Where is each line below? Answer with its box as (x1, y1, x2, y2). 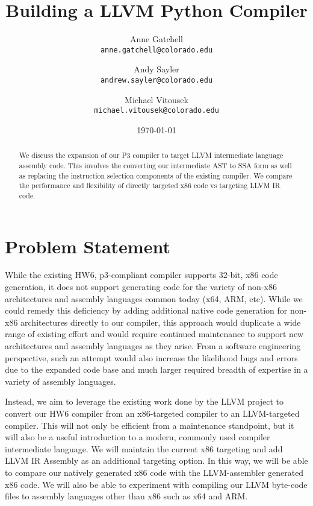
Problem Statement (5, 233, 170, 258)
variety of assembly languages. (5, 375, 116, 387)
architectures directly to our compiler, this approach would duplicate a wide (20, 315, 301, 328)
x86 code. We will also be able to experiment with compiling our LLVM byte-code (5, 478, 308, 490)
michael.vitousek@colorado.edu (94, 106, 219, 115)
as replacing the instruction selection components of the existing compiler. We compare (19, 170, 293, 180)
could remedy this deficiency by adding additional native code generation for (5, 304, 288, 317)
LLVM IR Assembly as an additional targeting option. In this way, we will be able (5, 454, 308, 467)
